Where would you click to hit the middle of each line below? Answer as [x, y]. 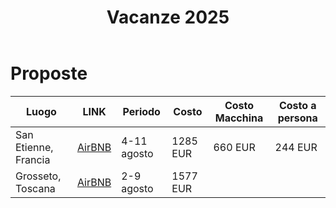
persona [297, 118]
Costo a [297, 105]
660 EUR [234, 147]
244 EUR [296, 147]
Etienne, [34, 147]
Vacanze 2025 [168, 17]
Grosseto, [38, 176]
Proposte [49, 73]
